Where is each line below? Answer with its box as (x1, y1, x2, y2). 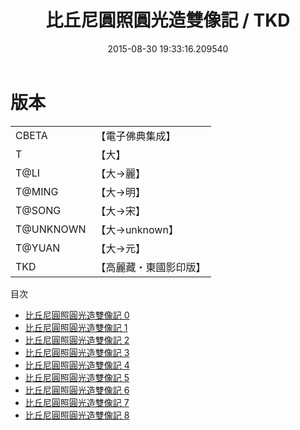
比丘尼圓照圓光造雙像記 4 (24, 359, 130, 371)
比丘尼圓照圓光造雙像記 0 (24, 309, 130, 321)
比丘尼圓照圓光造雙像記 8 (24, 409, 130, 421)
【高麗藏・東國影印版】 (95, 260, 207, 274)
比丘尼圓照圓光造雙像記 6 (24, 384, 130, 396)
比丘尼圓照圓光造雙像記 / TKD (45, 9, 291, 32)
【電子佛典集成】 (95, 129, 177, 143)
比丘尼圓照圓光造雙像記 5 (24, 371, 130, 383)
